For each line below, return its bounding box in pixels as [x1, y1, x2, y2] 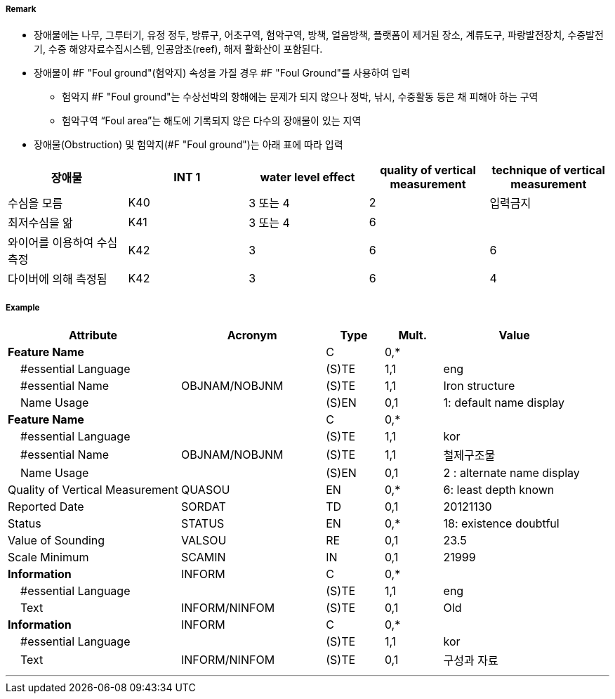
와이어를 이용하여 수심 [8, 235, 118, 250]
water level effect [260, 170, 355, 185]
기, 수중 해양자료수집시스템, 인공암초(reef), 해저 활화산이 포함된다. [34, 43, 323, 55]
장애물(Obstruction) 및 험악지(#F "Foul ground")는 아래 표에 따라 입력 [34, 138, 343, 151]
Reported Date [8, 499, 84, 514]
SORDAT [181, 499, 226, 514]
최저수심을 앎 [8, 216, 73, 230]
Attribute [68, 328, 118, 343]
